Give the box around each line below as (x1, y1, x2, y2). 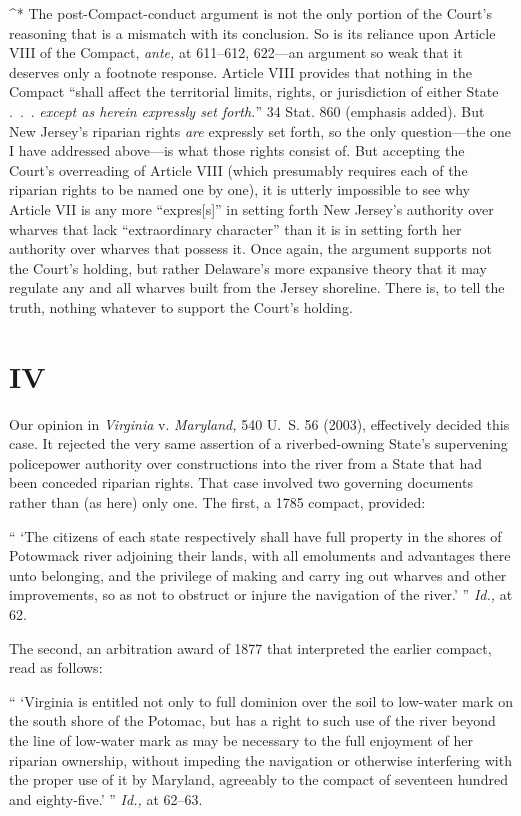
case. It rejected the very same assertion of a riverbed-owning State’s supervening (9, 433, 508, 454)
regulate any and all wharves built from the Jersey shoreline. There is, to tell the (9, 277, 505, 298)
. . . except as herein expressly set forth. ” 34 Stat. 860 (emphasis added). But (9, 100, 485, 121)
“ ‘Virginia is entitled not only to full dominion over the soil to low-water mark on (9, 690, 513, 711)
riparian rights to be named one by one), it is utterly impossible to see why (9, 179, 470, 200)
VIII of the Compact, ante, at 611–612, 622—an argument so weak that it (9, 42, 463, 63)
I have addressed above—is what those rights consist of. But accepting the (9, 140, 465, 161)
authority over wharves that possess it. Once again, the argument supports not (9, 238, 492, 259)
